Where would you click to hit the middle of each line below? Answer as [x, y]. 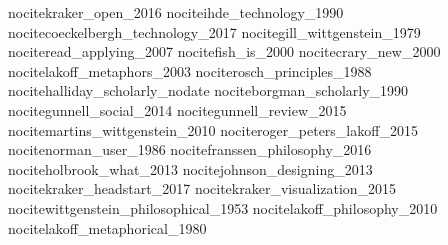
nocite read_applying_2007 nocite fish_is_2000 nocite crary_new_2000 [224, 51]
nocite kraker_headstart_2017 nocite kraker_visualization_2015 [202, 188]
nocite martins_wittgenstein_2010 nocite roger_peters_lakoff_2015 [213, 129]
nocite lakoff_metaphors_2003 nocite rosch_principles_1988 [190, 70]
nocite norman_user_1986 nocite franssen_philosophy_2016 [190, 149]
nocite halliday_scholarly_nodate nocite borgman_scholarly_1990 [208, 90]
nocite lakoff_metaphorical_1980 [107, 227]
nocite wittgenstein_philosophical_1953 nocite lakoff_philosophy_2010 [223, 207]
